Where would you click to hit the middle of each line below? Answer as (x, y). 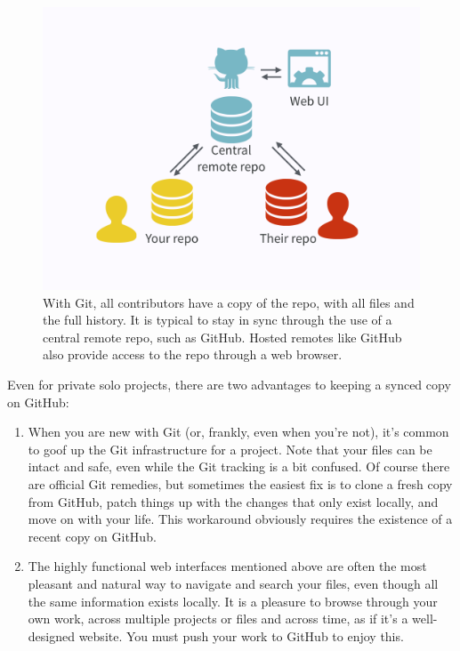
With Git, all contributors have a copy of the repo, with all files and (229, 302)
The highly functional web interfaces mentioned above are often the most (227, 566)
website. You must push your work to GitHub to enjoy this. (241, 635)
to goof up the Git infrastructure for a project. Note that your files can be (230, 449)
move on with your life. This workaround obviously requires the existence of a (240, 519)
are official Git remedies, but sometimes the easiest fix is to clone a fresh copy (240, 483)
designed (51, 635)
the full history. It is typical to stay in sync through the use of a (218, 320)
